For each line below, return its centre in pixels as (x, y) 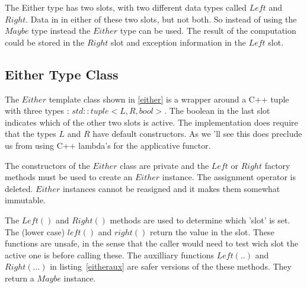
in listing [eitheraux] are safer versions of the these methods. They (171, 266)
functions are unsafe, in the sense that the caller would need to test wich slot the (152, 243)
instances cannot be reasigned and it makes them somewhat (171, 188)
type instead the (61, 31)
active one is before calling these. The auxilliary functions (110, 255)
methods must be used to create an (69, 177)
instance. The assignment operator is (229, 177)
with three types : (37, 111)
